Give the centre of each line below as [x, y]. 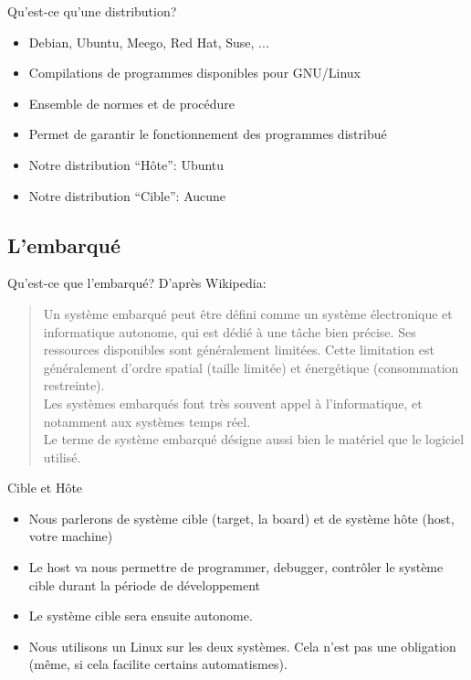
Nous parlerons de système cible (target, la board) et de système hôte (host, [241, 518]
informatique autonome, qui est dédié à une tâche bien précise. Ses [230, 331]
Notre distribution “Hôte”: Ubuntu [126, 164]
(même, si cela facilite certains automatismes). [158, 664]
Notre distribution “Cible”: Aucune [127, 195]
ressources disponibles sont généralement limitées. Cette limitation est [239, 350]
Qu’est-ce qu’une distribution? [92, 11]
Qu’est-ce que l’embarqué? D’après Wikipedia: [137, 283]
